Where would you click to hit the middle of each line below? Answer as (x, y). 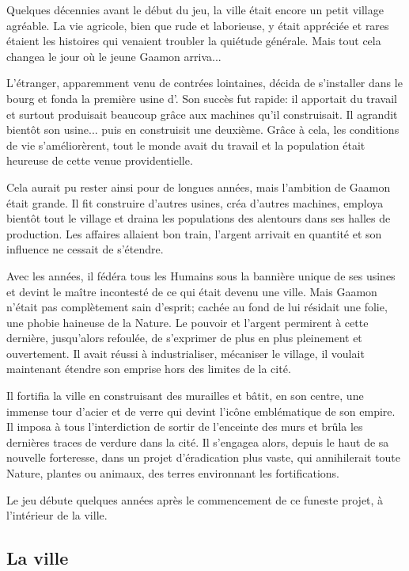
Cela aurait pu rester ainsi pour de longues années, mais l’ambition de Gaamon (199, 187)
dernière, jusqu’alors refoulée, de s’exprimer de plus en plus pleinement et (184, 338)
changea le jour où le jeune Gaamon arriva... (114, 56)
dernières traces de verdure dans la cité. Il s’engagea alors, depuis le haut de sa (198, 442)
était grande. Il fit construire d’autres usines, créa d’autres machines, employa (195, 202)
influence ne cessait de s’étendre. (85, 249)
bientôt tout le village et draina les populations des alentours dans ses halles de (199, 218)
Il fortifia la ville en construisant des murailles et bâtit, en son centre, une (185, 396)
